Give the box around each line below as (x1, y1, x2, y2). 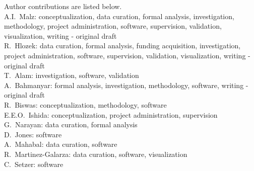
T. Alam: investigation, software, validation (4, 70, 139, 80)
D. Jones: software (4, 129, 62, 139)
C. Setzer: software (4, 158, 63, 169)
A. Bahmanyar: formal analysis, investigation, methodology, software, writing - (4, 79, 248, 90)
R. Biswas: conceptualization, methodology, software (4, 99, 167, 110)
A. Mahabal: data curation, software (4, 139, 117, 149)
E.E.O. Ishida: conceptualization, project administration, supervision (4, 109, 218, 120)
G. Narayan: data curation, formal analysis (4, 119, 138, 130)
